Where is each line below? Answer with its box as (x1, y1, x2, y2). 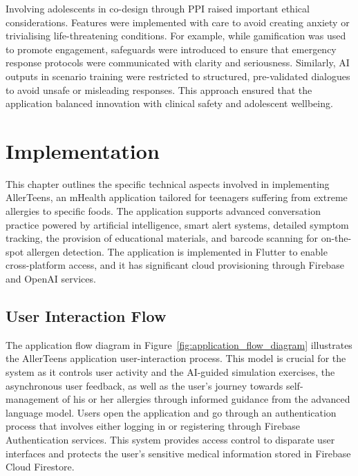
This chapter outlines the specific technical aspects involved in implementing (6, 176, 330, 191)
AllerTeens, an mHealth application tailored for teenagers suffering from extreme (6, 190, 348, 204)
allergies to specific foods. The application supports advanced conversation (6, 204, 321, 218)
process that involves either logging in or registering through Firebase (6, 419, 300, 433)
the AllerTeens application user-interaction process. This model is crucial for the (6, 351, 346, 365)
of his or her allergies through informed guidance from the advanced (62, 392, 350, 406)
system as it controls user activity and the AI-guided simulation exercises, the (6, 365, 335, 379)
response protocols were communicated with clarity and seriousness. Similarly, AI (6, 55, 350, 70)
